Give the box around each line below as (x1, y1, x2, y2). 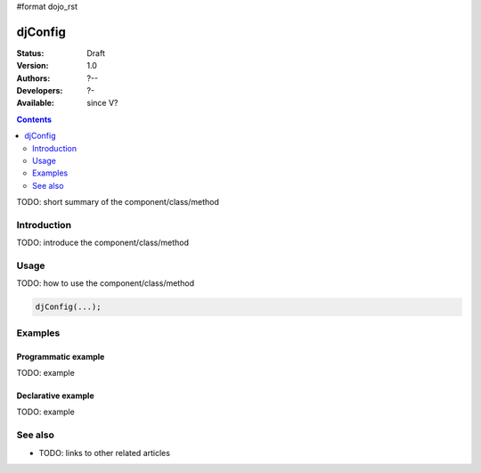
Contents (16, 114, 53, 125)
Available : (16, 98, 55, 109)
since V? (86, 98, 118, 109)
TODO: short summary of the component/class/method (16, 197, 220, 208)
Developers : (16, 86, 63, 96)
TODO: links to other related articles (38, 447, 171, 458)
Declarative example (16, 390, 94, 401)
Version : (16, 61, 49, 71)
